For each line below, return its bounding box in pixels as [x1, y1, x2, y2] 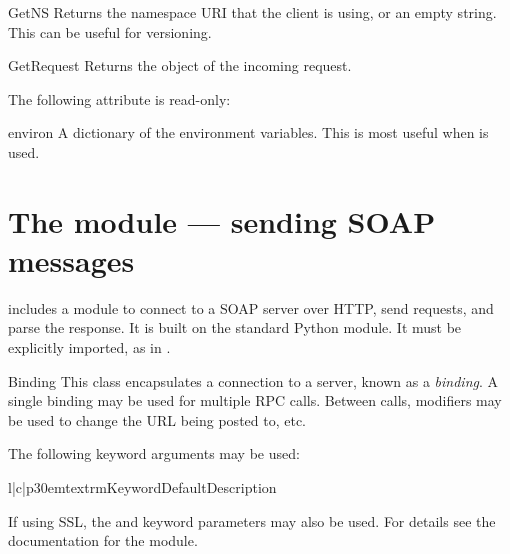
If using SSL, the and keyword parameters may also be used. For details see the [8, 510, 496, 531]
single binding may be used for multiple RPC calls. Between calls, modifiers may [8, 390, 502, 411]
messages [8, 239, 135, 280]
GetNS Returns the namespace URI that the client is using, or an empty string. [8, 2, 497, 22]
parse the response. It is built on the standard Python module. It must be [8, 317, 462, 338]
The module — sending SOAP [8, 200, 436, 241]
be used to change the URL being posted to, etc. [8, 409, 307, 430]
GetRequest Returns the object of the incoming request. [8, 55, 352, 76]
